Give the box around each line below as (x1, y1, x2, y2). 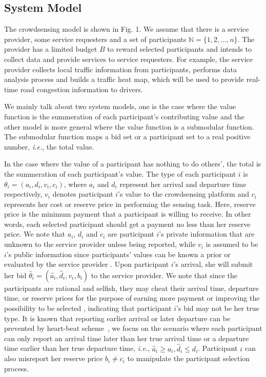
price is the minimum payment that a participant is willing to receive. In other (4, 208, 251, 219)
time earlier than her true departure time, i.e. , (4, 343, 150, 353)
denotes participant (52, 188, 113, 199)
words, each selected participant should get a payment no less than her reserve (4, 218, 251, 229)
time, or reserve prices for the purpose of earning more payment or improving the (4, 292, 260, 303)
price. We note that (4, 228, 66, 239)
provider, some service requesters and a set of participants (4, 33, 187, 44)
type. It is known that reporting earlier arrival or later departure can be (4, 312, 231, 323)
